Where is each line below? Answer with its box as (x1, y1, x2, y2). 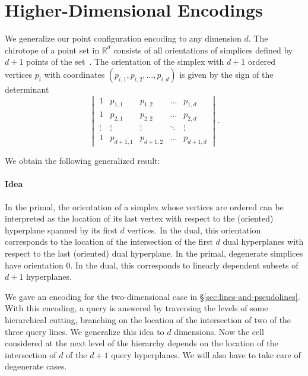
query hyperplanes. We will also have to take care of (111, 348, 301, 361)
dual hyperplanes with (223, 235, 304, 248)
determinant (5, 83, 49, 95)
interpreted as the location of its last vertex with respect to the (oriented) (5, 212, 274, 225)
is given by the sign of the (179, 68, 274, 80)
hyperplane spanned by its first (5, 223, 118, 236)
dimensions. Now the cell (174, 325, 265, 337)
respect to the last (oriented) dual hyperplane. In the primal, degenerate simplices (5, 247, 303, 259)
